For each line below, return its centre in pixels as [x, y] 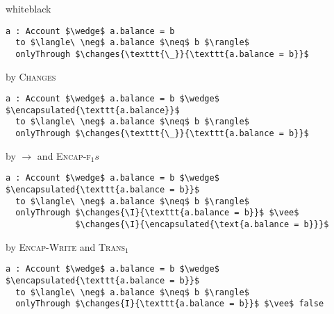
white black [28, 8]
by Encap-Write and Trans [66, 246]
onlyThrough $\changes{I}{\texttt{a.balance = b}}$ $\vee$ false [170, 304]
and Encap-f [64, 155]
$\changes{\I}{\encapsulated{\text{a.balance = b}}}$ [202, 224]
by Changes [31, 76]
